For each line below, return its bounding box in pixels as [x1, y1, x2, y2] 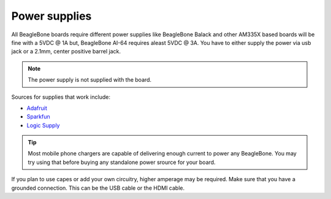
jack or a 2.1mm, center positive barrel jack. [11, 48, 121, 55]
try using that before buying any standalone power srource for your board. [28, 158, 216, 166]
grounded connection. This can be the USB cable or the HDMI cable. [11, 184, 185, 192]
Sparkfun [26, 113, 50, 120]
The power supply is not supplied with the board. [28, 76, 152, 84]
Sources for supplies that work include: [11, 93, 110, 101]
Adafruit [26, 104, 47, 112]
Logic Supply [26, 122, 60, 129]
